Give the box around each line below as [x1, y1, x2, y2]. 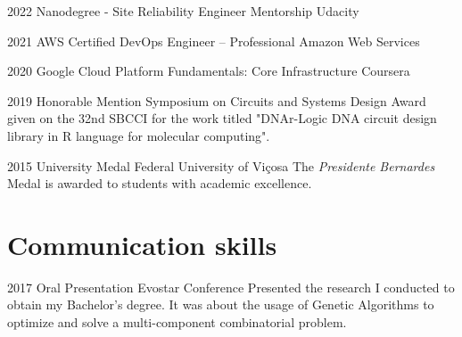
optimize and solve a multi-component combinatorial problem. [7, 313, 347, 332]
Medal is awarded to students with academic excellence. [7, 174, 312, 193]
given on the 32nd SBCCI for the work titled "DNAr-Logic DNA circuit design [7, 109, 437, 127]
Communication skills [7, 226, 277, 262]
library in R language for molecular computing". [7, 126, 270, 144]
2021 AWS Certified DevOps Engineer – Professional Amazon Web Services [7, 31, 420, 50]
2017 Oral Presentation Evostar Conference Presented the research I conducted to [7, 277, 455, 296]
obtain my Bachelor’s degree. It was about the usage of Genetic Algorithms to [7, 295, 434, 314]
